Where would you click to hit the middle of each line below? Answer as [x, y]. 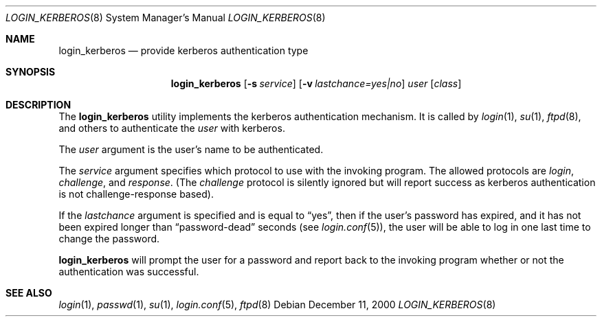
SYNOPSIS [31, 72]
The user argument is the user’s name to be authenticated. [191, 149]
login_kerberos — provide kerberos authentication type [183, 50]
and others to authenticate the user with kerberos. [172, 128]
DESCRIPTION [38, 105]
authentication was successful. [129, 272]
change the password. [109, 239]
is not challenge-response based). [136, 194]
